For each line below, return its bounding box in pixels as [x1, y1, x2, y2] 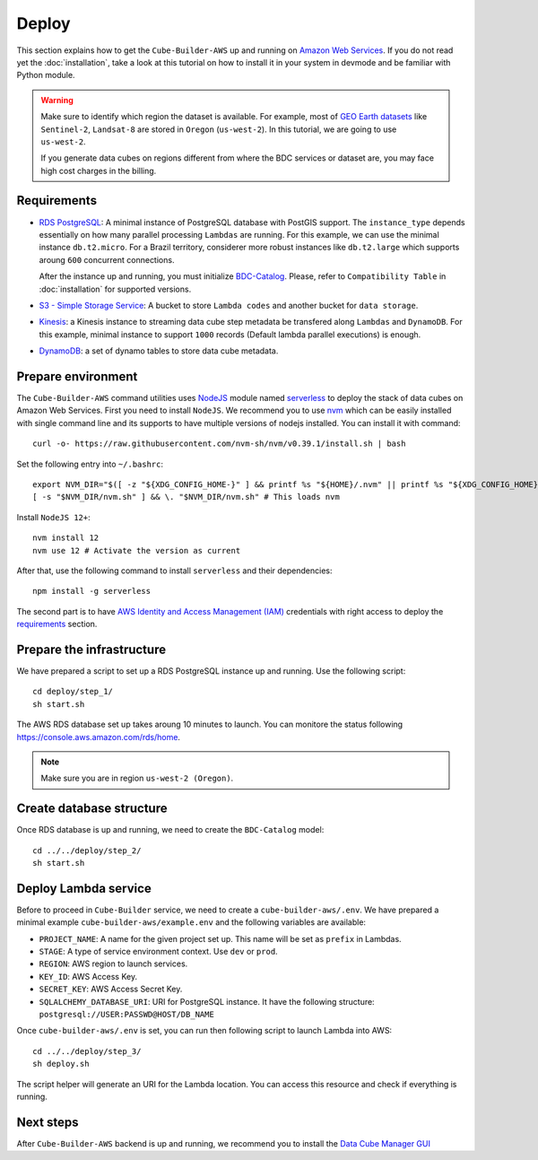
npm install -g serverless [32, 586, 152, 597]
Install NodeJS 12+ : [16, 511, 91, 522]
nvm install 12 [32, 533, 100, 543]
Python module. [16, 70, 75, 81]
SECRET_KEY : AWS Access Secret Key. [39, 983, 183, 995]
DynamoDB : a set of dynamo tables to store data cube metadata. [39, 345, 279, 356]
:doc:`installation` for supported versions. [39, 283, 192, 294]
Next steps [16, 1114, 79, 1129]
